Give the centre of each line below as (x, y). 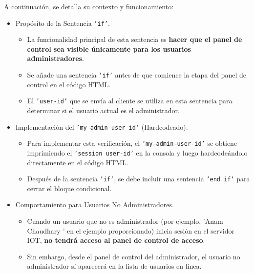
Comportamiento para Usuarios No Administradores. (95, 205)
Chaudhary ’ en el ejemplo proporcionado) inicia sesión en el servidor (131, 230)
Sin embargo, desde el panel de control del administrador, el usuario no (134, 256)
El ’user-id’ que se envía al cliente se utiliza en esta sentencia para (130, 101)
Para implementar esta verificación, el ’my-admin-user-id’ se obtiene (132, 143)
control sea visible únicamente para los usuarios (109, 49)
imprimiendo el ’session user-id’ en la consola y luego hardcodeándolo (137, 152)
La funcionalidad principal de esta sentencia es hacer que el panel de (135, 39)
